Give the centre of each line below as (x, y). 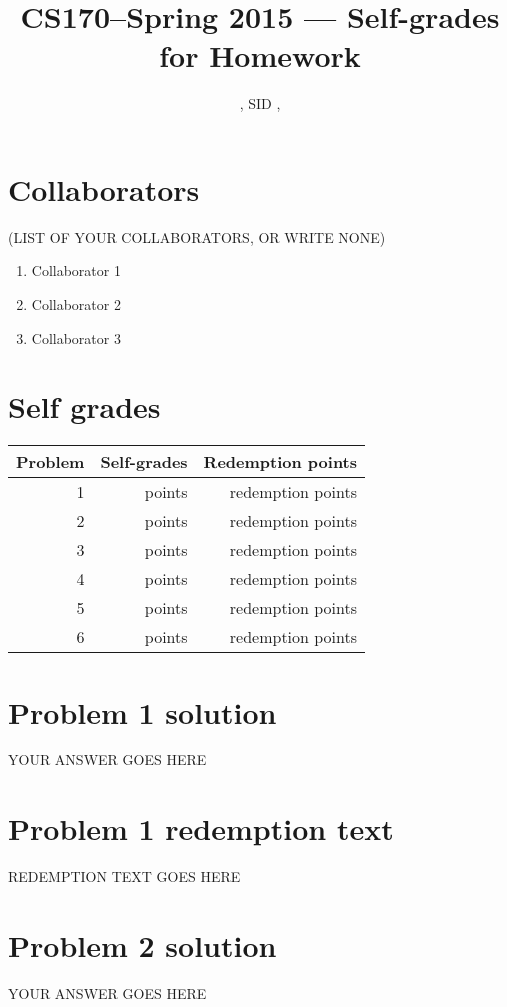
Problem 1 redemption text (201, 828)
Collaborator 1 (76, 270)
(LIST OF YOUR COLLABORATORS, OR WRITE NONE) (197, 236)
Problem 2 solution (142, 944)
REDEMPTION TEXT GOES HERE (124, 876)
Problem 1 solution (142, 711)
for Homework (260, 55)
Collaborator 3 (76, 337)
